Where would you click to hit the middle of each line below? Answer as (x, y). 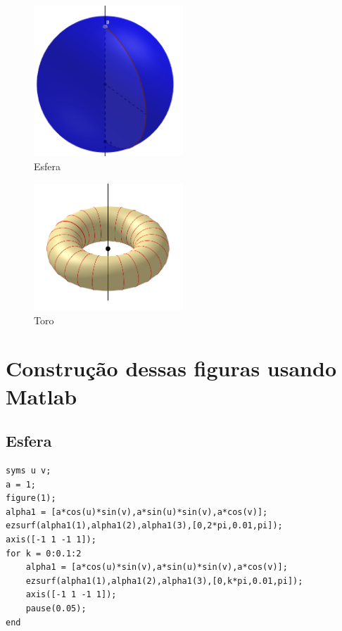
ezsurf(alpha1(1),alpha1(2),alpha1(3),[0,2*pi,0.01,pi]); (144, 526)
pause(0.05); (56, 608)
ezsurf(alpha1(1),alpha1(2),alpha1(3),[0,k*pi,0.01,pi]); (164, 581)
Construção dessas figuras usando (171, 368)
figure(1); (31, 498)
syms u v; (28, 471)
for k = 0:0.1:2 (44, 553)
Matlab (42, 396)
